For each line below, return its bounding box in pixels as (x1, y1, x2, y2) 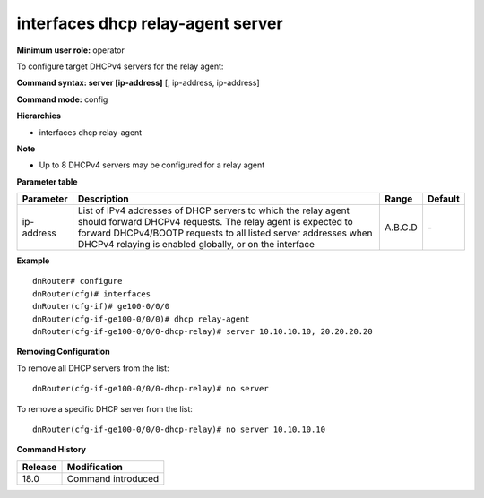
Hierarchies (16, 110, 62, 121)
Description (77, 193, 129, 205)
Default (427, 193, 461, 205)
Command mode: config (16, 94, 108, 105)
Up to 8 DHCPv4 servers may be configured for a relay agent (39, 159, 265, 170)
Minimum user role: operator (16, 45, 125, 56)
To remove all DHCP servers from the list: (16, 363, 169, 373)
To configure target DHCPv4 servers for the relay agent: (16, 61, 224, 72)
